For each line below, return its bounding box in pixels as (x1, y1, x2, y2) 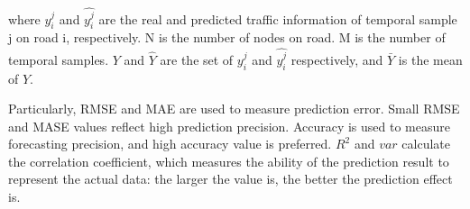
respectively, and (290, 50, 383, 68)
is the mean (398, 50, 463, 68)
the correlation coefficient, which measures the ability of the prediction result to (8, 151, 449, 170)
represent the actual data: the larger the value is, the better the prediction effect (8, 169, 453, 188)
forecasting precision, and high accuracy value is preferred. (8, 134, 332, 153)
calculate (401, 134, 451, 153)
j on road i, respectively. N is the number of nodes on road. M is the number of (8, 28, 446, 47)
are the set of (160, 50, 234, 68)
